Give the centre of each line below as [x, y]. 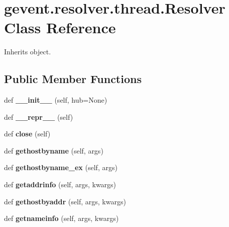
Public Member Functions [73, 79]
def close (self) [27, 134]
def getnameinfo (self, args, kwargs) [62, 218]
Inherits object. [28, 52]
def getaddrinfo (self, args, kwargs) [60, 184]
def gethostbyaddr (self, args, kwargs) [65, 201]
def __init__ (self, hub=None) [56, 100]
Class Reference [60, 27]
